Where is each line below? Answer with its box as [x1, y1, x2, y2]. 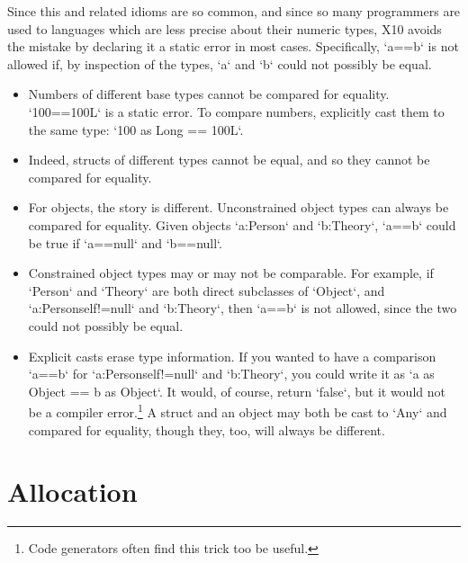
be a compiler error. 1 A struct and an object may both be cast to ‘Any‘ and [28, 400, 447, 421]
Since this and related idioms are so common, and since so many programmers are [7, 2, 461, 20]
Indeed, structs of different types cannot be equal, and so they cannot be [28, 150, 430, 169]
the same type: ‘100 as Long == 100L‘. [28, 120, 244, 139]
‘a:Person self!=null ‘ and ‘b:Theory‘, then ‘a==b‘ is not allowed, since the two [28, 299, 457, 317]
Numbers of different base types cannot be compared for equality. [28, 85, 390, 103]
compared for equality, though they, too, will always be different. [28, 420, 385, 439]
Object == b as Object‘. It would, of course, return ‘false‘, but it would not [28, 381, 445, 400]
